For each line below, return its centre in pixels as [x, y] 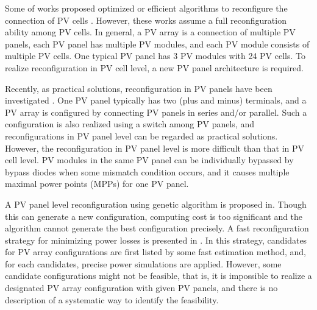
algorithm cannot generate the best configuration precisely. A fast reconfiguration [157, 228]
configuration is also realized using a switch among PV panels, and [130, 124]
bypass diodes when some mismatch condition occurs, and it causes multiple [147, 171]
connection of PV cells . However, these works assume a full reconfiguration [146, 20]
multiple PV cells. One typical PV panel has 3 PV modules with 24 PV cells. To [155, 56]
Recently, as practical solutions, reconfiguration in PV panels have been [139, 88]
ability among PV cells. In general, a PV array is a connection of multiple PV [150, 32]
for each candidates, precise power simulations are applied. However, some [143, 263]
